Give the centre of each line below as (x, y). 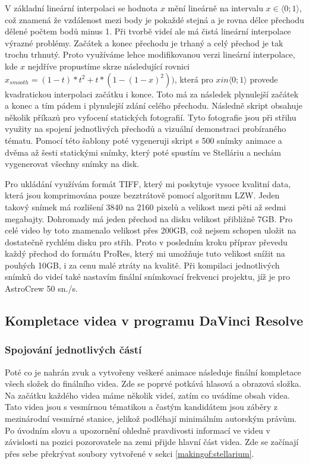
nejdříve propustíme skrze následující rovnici (108, 66)
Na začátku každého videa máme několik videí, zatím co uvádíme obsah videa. (147, 395)
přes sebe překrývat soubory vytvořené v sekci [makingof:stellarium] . (130, 453)
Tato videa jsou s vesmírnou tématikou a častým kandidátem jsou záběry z (141, 407)
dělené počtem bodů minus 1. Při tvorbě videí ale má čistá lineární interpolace (148, 31)
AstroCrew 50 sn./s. (41, 288)
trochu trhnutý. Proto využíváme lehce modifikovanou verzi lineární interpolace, (150, 54)
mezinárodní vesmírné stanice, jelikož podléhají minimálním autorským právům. (151, 419)
